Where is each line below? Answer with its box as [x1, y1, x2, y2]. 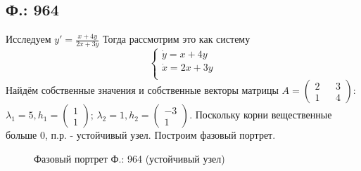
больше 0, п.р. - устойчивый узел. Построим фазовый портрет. [6, 128, 276, 142]
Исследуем [6, 32, 51, 46]
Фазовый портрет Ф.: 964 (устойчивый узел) [34, 151, 225, 165]
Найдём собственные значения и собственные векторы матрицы [6, 83, 279, 97]
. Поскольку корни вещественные [189, 107, 332, 122]
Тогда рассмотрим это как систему [103, 32, 251, 46]
